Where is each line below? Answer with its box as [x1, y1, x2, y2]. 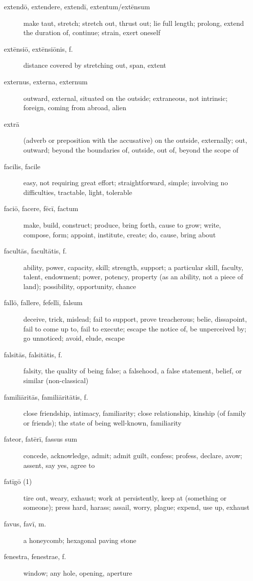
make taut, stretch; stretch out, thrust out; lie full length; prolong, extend [23, 18, 244, 28]
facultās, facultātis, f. [4, 246, 67, 256]
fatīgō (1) [4, 476, 32, 486]
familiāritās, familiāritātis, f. [4, 391, 88, 402]
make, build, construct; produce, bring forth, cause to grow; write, [23, 219, 221, 230]
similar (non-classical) [23, 375, 89, 386]
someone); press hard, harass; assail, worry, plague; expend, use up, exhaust [23, 502, 250, 512]
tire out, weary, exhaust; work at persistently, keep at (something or [23, 492, 227, 503]
